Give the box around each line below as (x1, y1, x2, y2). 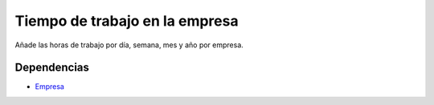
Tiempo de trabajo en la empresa (14, 12, 239, 30)
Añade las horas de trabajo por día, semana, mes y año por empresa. (14, 40, 244, 50)
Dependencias (14, 61, 90, 75)
